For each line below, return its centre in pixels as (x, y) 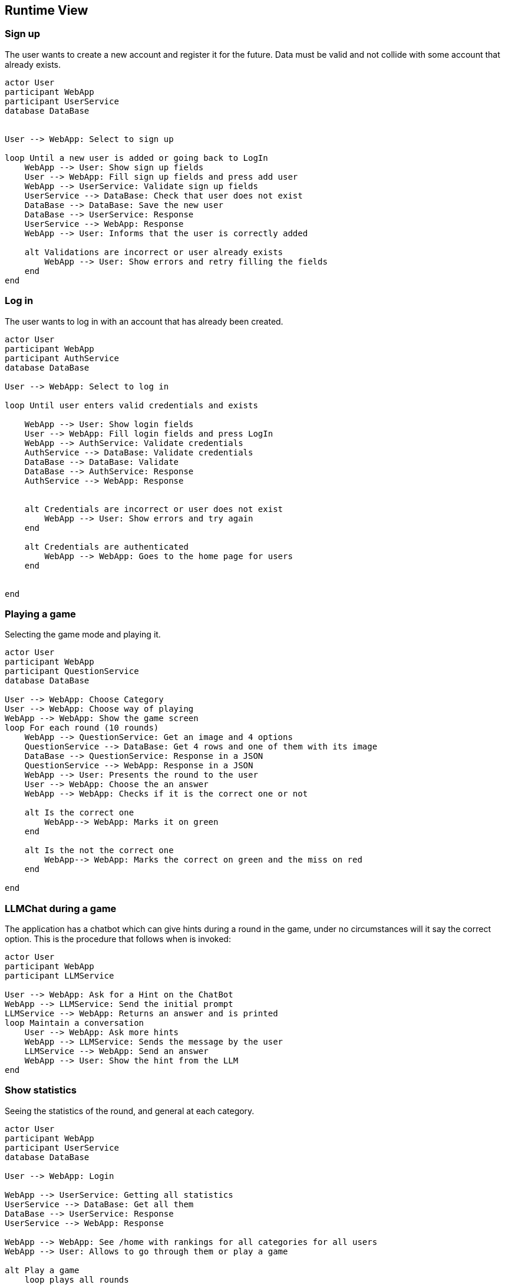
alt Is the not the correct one (99, 850)
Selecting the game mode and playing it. (83, 635)
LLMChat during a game (61, 908)
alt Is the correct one (79, 813)
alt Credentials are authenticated (106, 546)
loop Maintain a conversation (75, 1023)
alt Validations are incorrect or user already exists (154, 252)
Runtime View (47, 10)
